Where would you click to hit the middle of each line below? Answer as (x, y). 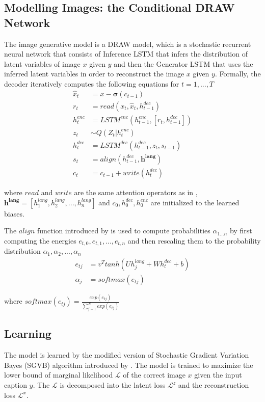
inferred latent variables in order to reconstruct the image (94, 74)
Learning (28, 333)
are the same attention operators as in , (136, 192)
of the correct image (154, 375)
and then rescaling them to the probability (194, 240)
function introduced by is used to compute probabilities (124, 231)
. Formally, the (238, 74)
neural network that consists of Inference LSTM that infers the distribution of (126, 54)
